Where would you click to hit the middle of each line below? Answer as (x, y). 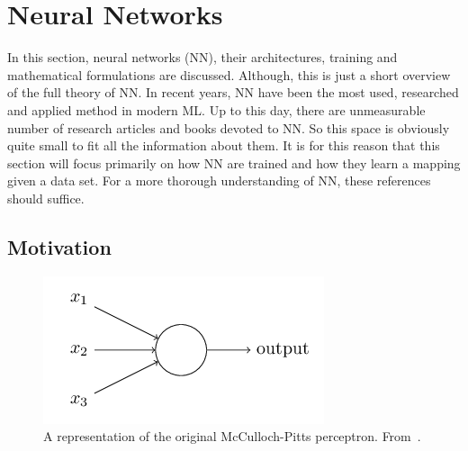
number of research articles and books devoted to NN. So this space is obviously (229, 127)
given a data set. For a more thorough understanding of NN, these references (219, 180)
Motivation (59, 246)
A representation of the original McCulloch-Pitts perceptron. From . (232, 436)
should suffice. (46, 198)
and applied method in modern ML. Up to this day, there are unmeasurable (216, 109)
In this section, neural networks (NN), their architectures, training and (202, 57)
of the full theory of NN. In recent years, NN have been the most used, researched (233, 92)
